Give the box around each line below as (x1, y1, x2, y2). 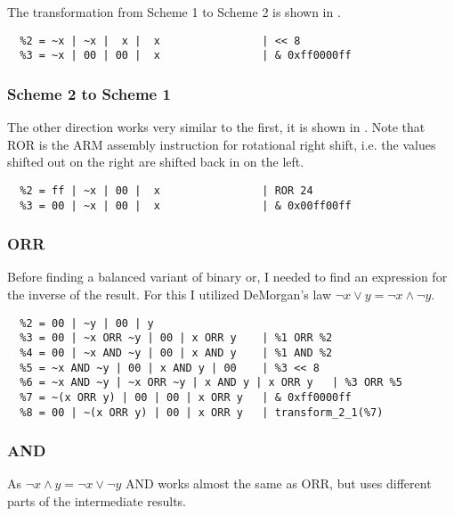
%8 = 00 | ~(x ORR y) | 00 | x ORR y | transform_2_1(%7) (20, 405, 384, 419)
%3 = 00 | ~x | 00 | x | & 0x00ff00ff (20, 199, 352, 212)
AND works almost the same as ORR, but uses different (125, 474, 432, 493)
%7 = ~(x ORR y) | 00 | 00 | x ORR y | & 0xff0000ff (20, 390, 352, 404)
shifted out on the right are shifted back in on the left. (7, 152, 304, 171)
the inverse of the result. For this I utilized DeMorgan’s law (7, 285, 332, 304)
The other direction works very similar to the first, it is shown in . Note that (7, 118, 426, 136)
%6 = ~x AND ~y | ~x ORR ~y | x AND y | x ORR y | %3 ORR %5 (20, 376, 402, 389)
